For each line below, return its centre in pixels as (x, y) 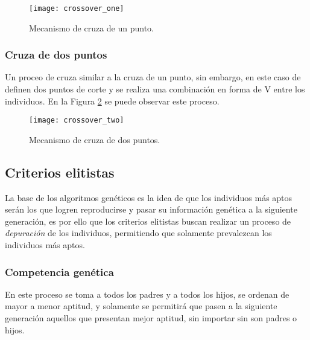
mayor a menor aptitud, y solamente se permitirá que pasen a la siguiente (141, 306)
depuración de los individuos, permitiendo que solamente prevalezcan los (138, 233)
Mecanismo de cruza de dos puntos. (95, 139)
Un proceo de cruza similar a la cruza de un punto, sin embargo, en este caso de (153, 77)
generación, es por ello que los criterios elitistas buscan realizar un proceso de (148, 221)
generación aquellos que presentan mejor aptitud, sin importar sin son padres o (151, 318)
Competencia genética (59, 271)
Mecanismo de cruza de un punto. (92, 27)
